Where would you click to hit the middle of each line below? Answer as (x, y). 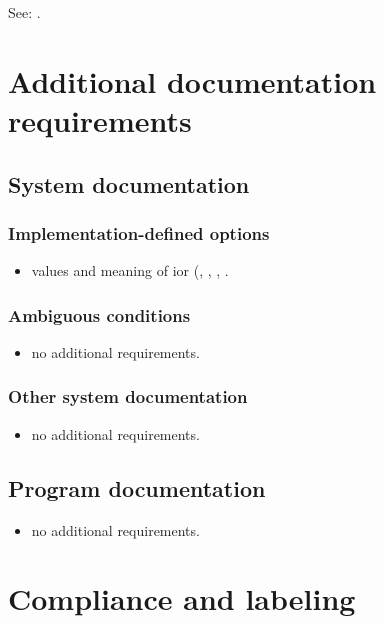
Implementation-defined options (139, 232)
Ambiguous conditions (99, 314)
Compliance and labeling (182, 598)
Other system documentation (128, 396)
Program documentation (137, 487)
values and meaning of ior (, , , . (130, 270)
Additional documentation (192, 80)
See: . (24, 12)
